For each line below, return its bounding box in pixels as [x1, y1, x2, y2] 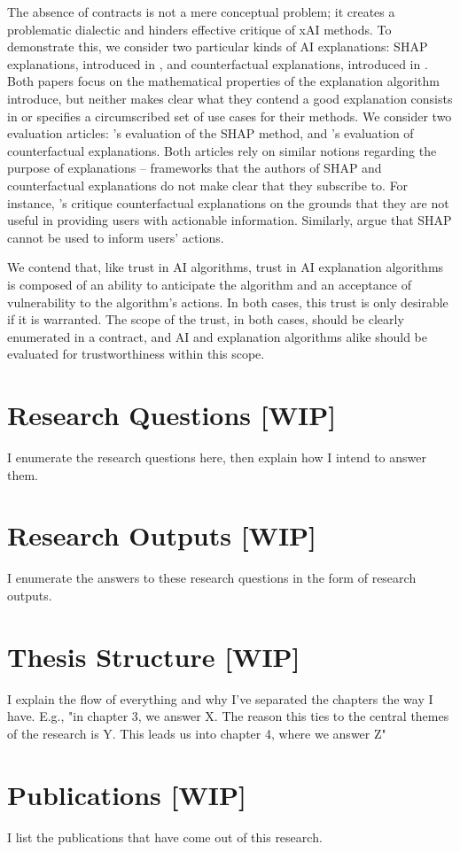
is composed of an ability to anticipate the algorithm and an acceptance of [7, 275, 411, 293]
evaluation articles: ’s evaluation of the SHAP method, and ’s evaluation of [7, 124, 414, 143]
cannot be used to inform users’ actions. [7, 228, 224, 246]
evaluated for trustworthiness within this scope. [7, 345, 265, 363]
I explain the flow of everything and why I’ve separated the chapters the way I [7, 689, 433, 708]
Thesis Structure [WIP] [7, 638, 300, 674]
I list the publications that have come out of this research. [7, 827, 323, 846]
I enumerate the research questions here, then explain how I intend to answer [7, 448, 426, 466]
